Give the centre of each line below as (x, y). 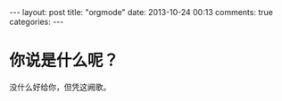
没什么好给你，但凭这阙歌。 (60, 87)
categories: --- (37, 21)
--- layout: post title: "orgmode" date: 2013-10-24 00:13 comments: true (141, 12)
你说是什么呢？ (64, 61)
